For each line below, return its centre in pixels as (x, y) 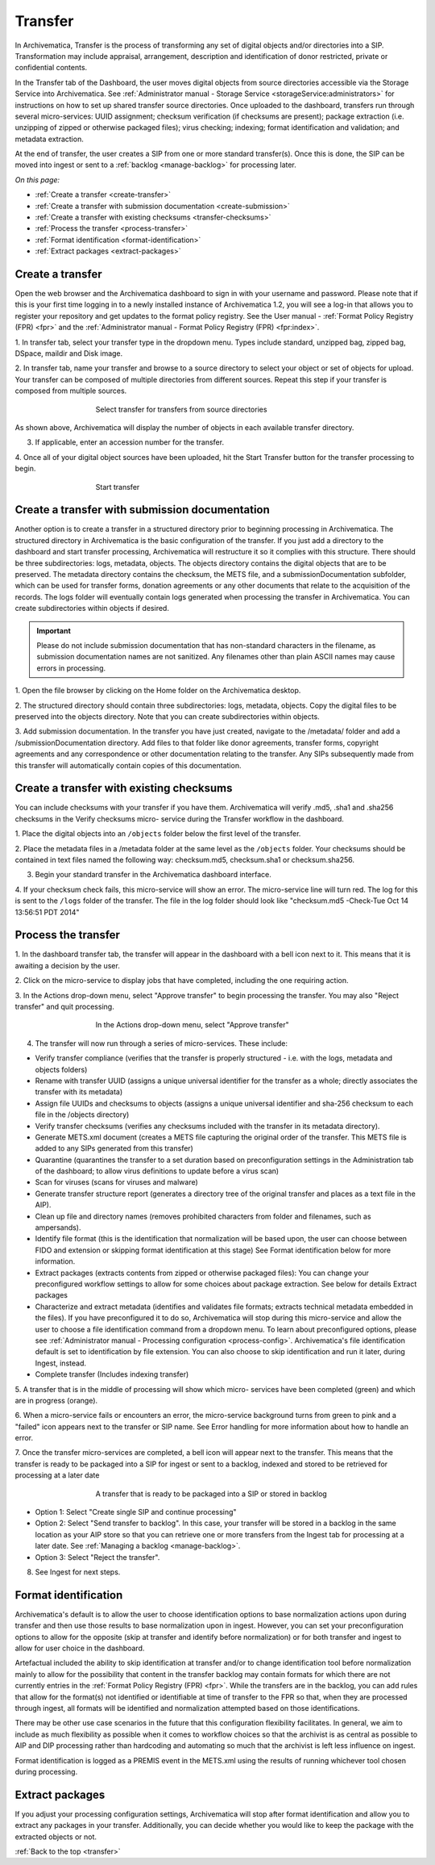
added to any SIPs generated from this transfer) (114, 1148)
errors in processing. (71, 668)
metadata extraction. (49, 139)
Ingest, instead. (60, 1363)
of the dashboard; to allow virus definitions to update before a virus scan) (157, 1171)
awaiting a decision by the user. (67, 965)
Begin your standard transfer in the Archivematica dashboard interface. (153, 875)
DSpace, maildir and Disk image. (69, 353)
